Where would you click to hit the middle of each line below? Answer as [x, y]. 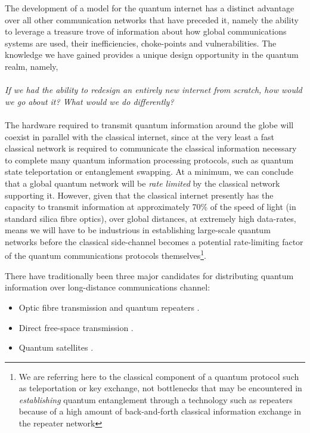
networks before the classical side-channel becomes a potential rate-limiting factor [154, 241]
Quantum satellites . [56, 347]
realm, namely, [32, 66]
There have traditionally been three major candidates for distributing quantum [149, 275]
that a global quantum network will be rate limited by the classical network [142, 183]
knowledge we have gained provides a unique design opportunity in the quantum [152, 55]
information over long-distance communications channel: [108, 287]
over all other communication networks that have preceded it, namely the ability [152, 19]
